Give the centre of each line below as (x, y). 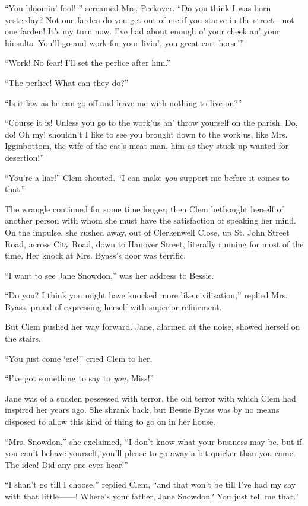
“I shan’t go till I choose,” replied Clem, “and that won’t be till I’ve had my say (150, 484)
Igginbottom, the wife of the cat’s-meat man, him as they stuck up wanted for (147, 146)
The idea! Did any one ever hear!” (66, 464)
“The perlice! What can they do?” (67, 82)
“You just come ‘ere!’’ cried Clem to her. (79, 358)
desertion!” (24, 157)
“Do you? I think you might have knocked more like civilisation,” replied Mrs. (146, 295)
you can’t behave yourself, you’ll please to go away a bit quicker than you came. (150, 453)
